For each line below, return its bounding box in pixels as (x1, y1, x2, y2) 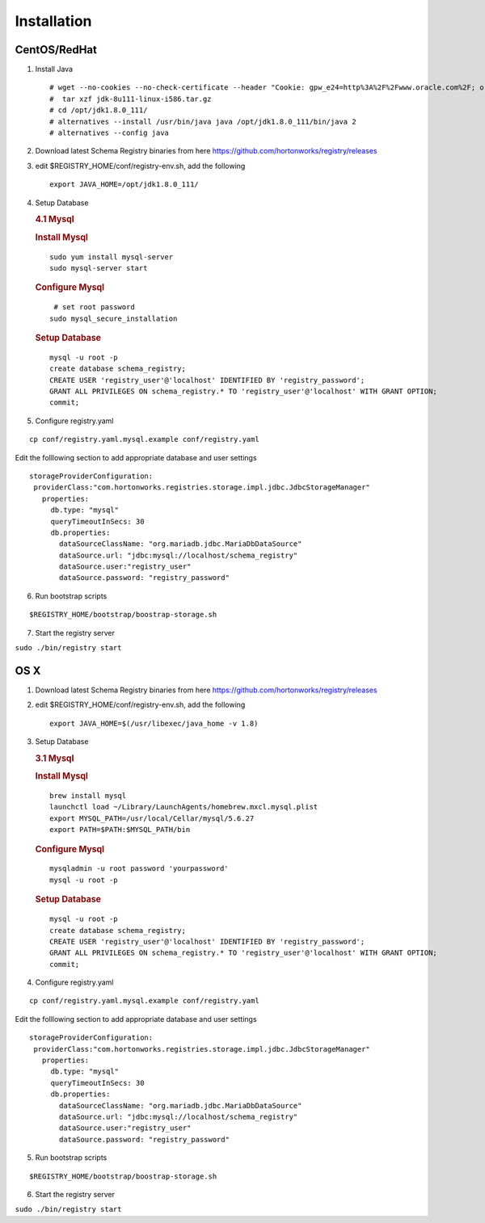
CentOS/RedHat (15, 43, 97, 57)
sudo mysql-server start (49, 263, 148, 272)
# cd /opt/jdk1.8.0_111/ (49, 106, 148, 115)
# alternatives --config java (49, 128, 170, 137)
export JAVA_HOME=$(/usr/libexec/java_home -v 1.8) (49, 719, 259, 728)
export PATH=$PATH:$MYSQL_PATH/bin (49, 825, 191, 834)
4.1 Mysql (35, 214, 74, 225)
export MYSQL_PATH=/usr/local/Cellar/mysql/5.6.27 (49, 813, 255, 823)
